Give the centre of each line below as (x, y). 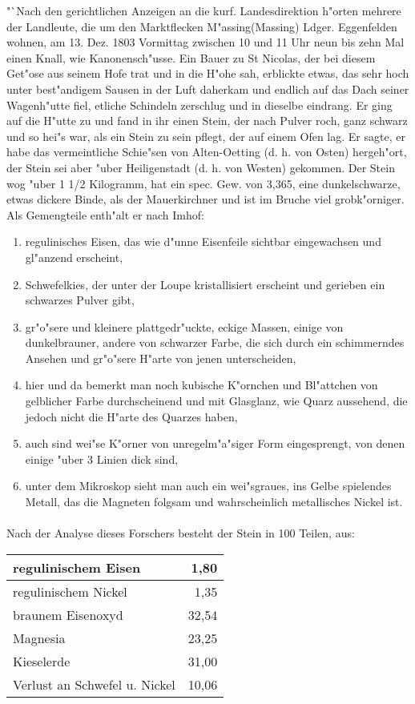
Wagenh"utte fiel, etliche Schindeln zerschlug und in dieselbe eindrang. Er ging (199, 105)
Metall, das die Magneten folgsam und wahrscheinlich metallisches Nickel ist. (214, 502)
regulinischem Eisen (77, 567)
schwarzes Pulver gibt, (80, 300)
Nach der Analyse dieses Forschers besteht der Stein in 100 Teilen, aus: (181, 533)
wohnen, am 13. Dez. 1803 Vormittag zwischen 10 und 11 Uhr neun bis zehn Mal (205, 42)
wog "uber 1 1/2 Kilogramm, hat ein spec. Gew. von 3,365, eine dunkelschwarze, (203, 183)
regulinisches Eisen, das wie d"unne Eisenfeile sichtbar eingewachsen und (203, 241)
